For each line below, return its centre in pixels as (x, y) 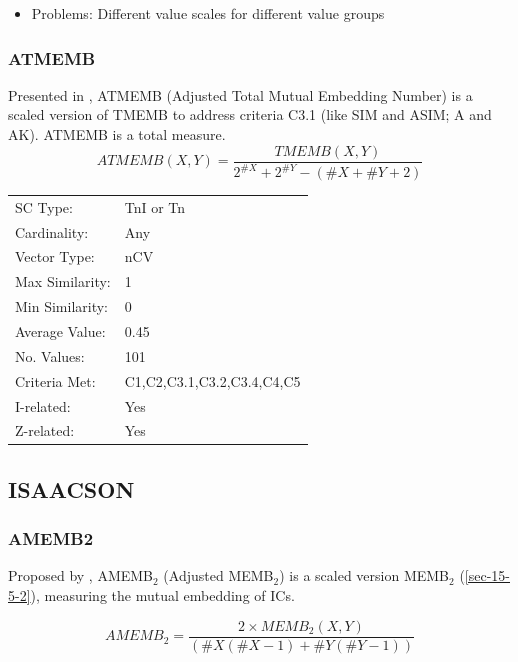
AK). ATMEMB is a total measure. (117, 134)
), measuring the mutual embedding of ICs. (162, 595)
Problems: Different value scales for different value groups (208, 13)
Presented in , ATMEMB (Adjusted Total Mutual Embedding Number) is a (240, 94)
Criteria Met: (55, 380)
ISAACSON (71, 488)
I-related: (43, 405)
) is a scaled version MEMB (364, 575)
